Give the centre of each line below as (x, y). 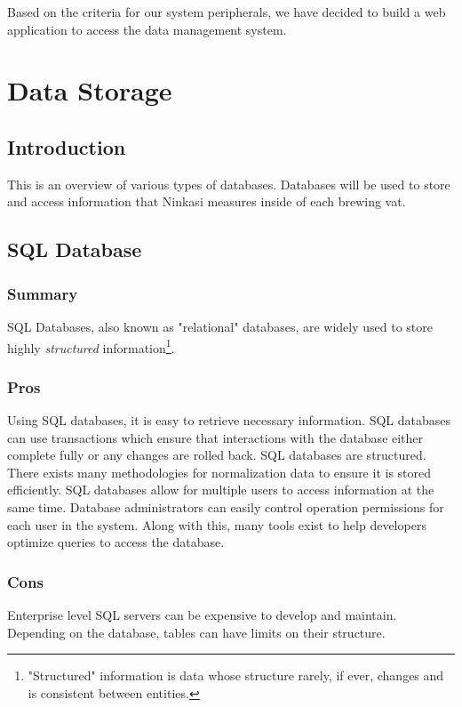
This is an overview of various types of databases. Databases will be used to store (229, 184)
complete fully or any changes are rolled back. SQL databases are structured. (217, 455)
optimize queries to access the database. (116, 542)
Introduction (67, 146)
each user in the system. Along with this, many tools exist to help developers (217, 524)
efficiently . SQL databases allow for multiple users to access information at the (221, 490)
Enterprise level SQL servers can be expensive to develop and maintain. (202, 614)
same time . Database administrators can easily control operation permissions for (226, 506)
